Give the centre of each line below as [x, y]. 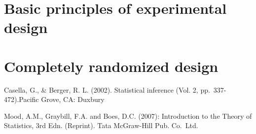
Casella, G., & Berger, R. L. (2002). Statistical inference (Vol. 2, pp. [107, 89]
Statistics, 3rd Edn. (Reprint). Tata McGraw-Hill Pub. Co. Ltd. [101, 125]
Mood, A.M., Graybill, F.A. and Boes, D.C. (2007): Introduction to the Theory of [128, 116]
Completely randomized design [111, 66]
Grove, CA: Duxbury [73, 99]
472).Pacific [21, 99]
